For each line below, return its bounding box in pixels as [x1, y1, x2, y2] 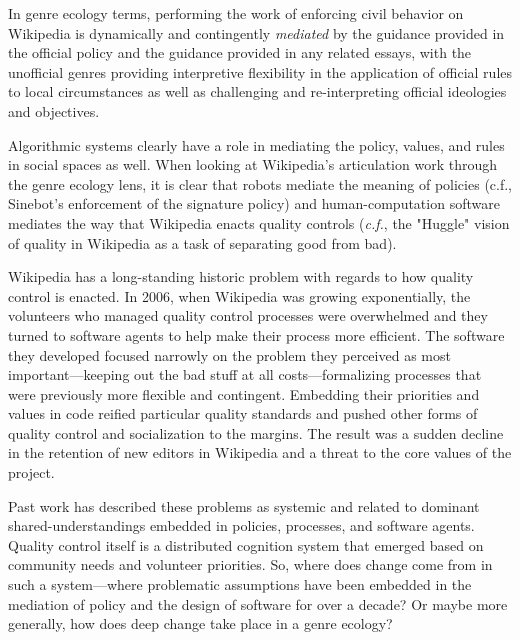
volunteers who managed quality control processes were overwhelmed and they [8, 305, 488, 326]
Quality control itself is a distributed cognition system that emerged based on [8, 534, 484, 555]
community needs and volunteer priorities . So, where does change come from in [8, 554, 493, 575]
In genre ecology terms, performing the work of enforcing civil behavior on [8, 3, 464, 23]
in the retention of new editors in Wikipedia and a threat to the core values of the [8, 442, 512, 463]
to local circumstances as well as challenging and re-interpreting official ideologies [8, 81, 507, 102]
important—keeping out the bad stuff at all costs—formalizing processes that [8, 364, 482, 385]
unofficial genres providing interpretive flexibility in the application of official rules [8, 61, 513, 82]
